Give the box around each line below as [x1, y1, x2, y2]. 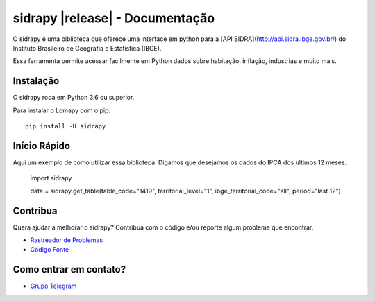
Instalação [12, 75, 60, 87]
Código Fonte [30, 246, 69, 254]
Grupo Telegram [30, 282, 77, 291]
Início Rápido [12, 139, 71, 152]
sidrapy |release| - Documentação [12, 10, 215, 26]
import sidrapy [30, 174, 72, 182]
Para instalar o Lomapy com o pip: [12, 106, 111, 114]
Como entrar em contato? [12, 264, 126, 275]
